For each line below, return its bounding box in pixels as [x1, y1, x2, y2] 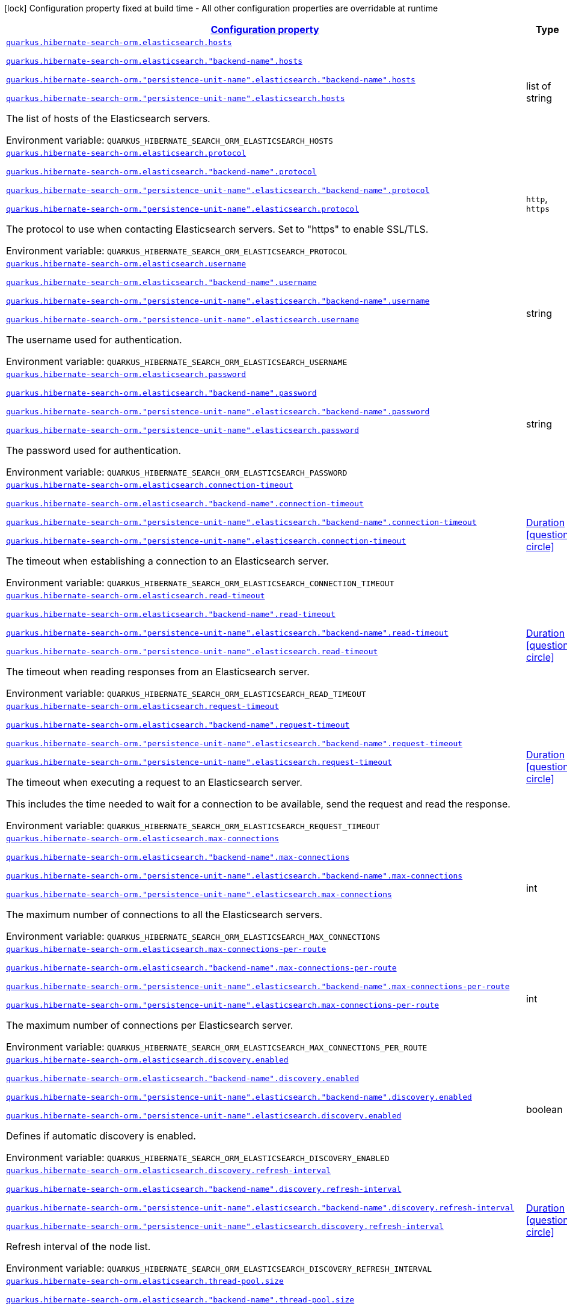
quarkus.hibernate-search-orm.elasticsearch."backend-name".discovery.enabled [6, 1074, 359, 1083]
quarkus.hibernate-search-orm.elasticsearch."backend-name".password [6, 388, 317, 397]
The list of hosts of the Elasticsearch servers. [6, 112, 210, 124]
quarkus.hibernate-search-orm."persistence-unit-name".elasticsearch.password [6, 426, 359, 435]
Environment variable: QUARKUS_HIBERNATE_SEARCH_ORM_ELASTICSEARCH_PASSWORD [6, 466, 348, 478]
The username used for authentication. [6, 334, 182, 346]
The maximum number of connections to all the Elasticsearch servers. [6, 909, 323, 921]
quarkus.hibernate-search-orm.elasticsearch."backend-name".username [6, 278, 317, 287]
